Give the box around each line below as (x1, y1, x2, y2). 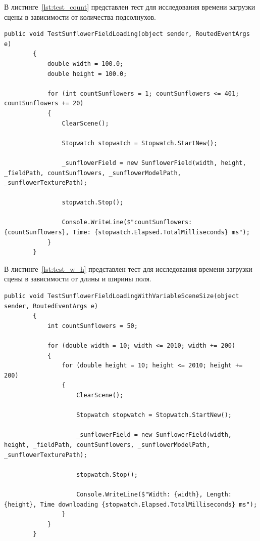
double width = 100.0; (47, 60, 124, 67)
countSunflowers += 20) (4, 100, 84, 107)
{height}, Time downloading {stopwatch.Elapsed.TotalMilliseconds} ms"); (4, 501, 257, 508)
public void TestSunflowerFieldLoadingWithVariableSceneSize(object (4, 293, 239, 300)
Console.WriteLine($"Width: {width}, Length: (76, 490, 232, 498)
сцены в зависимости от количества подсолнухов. (4, 11, 156, 22)
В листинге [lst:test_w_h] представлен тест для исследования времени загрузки (4, 263, 252, 274)
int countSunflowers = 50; (47, 322, 138, 329)
